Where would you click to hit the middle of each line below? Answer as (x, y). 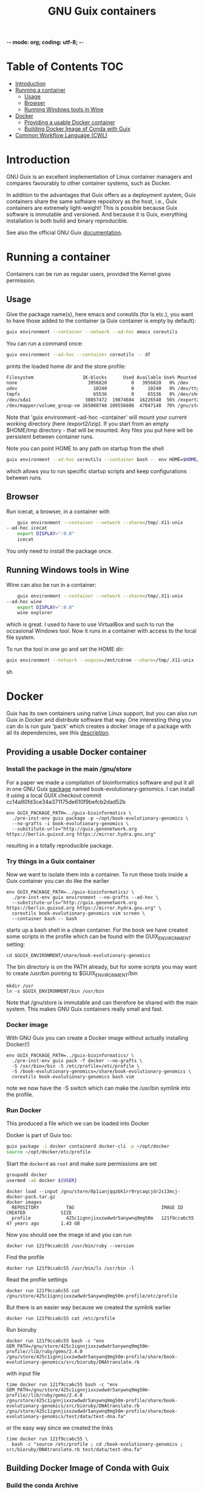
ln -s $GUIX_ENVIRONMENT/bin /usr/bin (55, 991)
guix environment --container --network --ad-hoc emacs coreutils (92, 332)
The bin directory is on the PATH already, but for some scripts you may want (102, 967)
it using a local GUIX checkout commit (54, 795)
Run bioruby (22, 1329)
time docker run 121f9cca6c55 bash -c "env (62, 1385)
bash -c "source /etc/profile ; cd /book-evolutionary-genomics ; (97, 1444)
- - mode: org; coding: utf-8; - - (45, 42)
